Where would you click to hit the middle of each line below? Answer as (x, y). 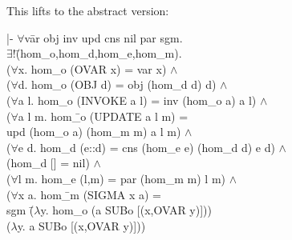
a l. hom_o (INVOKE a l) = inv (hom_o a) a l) (137, 100)
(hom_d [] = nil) (48, 163)
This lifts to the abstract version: (88, 10)
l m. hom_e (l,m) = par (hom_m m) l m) (122, 178)
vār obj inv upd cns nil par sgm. (103, 37)
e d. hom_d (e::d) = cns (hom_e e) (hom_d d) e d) (146, 147)
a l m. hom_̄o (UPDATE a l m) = (103, 116)
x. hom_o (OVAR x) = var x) (92, 68)
